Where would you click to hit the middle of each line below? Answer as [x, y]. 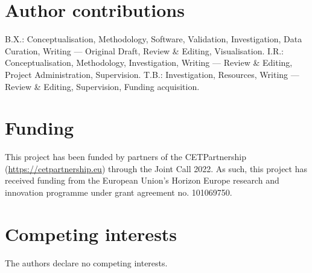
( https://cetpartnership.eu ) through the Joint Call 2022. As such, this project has [156, 168]
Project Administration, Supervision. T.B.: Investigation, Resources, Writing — [152, 74]
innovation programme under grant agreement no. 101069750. [119, 192]
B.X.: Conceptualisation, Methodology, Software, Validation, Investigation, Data [154, 39]
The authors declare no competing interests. [86, 262]
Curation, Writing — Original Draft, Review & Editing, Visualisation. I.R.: [145, 50]
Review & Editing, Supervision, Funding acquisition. [102, 86]
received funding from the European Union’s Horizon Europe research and [142, 180]
